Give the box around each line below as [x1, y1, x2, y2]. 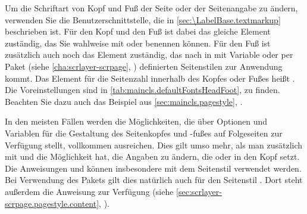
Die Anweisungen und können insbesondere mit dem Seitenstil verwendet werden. [5, 162, 302, 174]
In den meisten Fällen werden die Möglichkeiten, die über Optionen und [5, 115, 268, 128]
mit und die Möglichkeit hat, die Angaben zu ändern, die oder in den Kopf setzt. [5, 150, 300, 163]
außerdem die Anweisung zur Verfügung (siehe [5, 185, 174, 197]
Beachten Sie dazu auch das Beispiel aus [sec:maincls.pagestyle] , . [5, 95, 243, 107]
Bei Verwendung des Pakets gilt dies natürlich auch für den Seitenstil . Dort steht [5, 173, 303, 186]
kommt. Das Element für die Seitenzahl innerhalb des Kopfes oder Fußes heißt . [5, 72, 295, 84]
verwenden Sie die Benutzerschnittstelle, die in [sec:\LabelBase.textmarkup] [5, 13, 281, 26]
